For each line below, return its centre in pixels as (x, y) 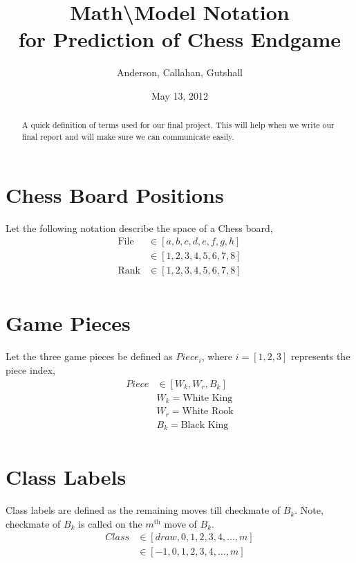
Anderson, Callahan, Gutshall (180, 72)
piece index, (30, 369)
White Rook (208, 412)
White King (208, 398)
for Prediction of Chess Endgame (180, 39)
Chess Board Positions (115, 194)
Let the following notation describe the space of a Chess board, (139, 227)
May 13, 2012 (180, 95)
